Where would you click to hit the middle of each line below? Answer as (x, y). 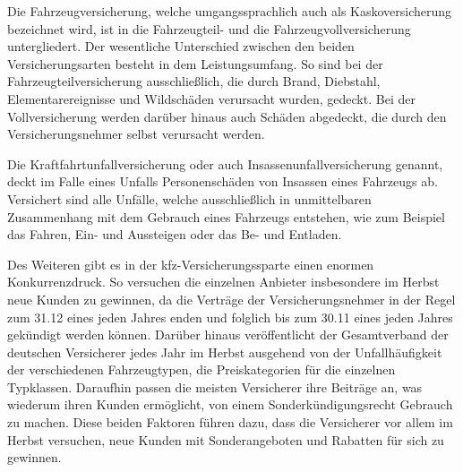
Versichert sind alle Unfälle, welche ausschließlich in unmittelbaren (189, 198)
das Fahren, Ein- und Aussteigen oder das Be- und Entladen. (175, 234)
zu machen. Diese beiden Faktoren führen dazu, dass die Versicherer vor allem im (230, 422)
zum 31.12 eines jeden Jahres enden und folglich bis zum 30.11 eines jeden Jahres (230, 317)
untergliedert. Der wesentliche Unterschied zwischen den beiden (181, 46)
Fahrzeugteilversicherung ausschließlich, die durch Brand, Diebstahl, (194, 81)
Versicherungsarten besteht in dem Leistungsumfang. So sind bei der (195, 63)
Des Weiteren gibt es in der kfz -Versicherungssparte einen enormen (191, 264)
